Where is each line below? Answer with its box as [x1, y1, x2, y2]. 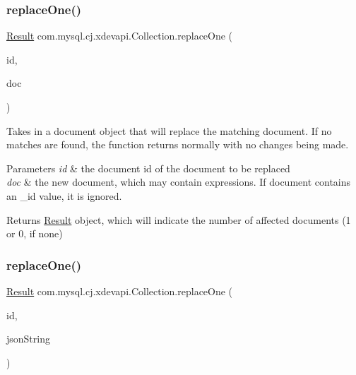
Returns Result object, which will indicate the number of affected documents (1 [6, 212, 351, 227]
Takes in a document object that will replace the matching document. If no [6, 123, 332, 138]
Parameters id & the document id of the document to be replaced [6, 160, 290, 175]
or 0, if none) [6, 226, 63, 241]
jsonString [6, 331, 50, 346]
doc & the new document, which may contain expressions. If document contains [6, 174, 351, 189]
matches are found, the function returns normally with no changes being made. [6, 137, 349, 152]
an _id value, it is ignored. [6, 188, 122, 203]
